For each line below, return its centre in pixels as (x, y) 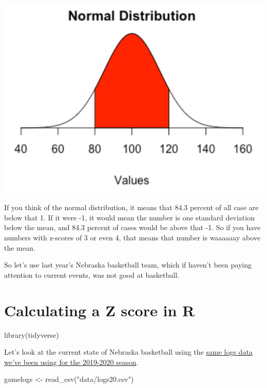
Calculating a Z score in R (100, 310)
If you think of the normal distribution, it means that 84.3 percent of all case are (131, 207)
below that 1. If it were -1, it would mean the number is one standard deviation (129, 217)
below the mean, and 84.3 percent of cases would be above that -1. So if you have (132, 227)
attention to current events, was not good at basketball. (92, 274)
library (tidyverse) (32, 334)
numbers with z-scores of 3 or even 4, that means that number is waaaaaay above (132, 238)
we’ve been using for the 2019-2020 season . (71, 362)
